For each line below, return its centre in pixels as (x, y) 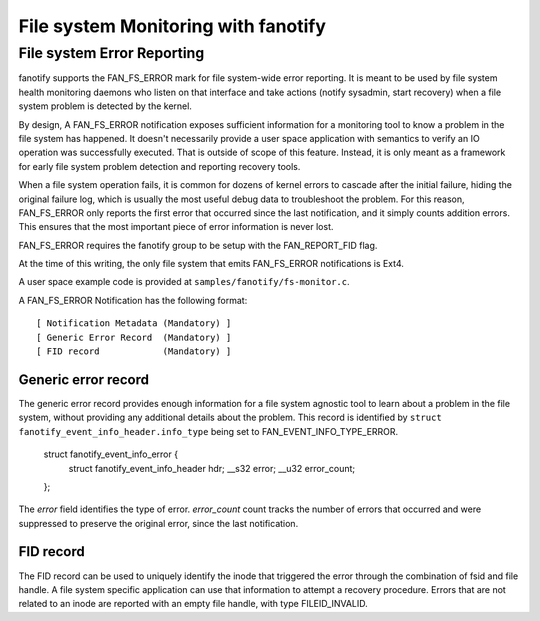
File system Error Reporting (111, 53)
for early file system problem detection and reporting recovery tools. (159, 166)
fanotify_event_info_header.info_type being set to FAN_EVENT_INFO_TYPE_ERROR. (208, 431)
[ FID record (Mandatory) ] (134, 351)
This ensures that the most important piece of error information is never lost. (176, 227)
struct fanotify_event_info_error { (111, 454)
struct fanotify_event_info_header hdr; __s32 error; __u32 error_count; (211, 468)
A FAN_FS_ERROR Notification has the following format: (133, 300)
